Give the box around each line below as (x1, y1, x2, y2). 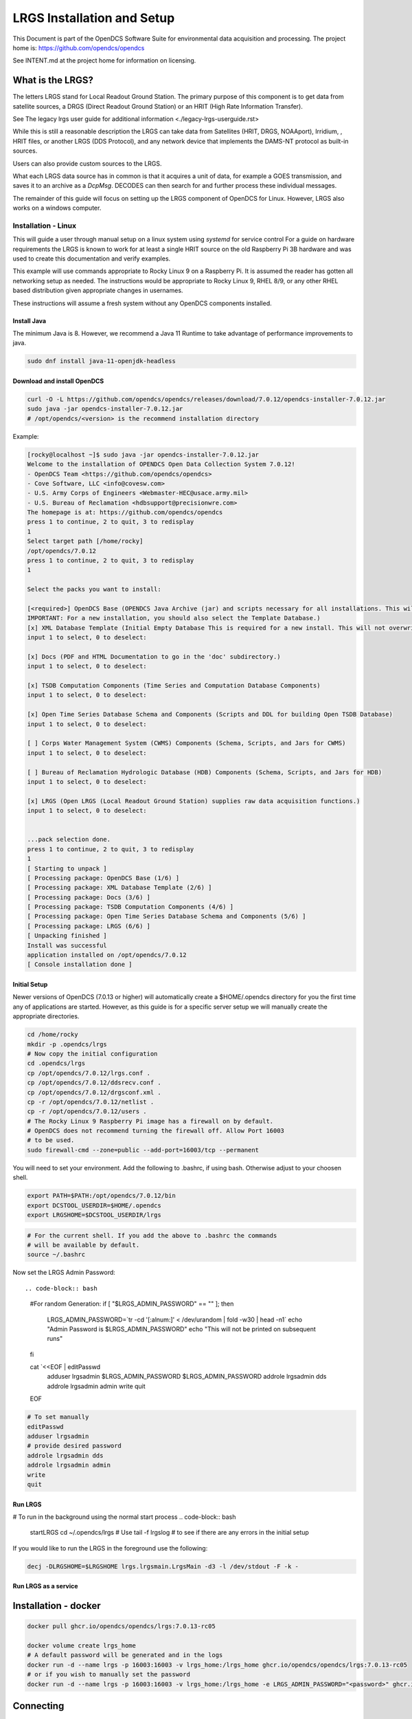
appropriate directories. (12, 1012, 80, 1020)
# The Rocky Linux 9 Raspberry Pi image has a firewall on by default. (27, 1117, 274, 1125)
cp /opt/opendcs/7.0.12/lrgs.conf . (27, 1069, 151, 1077)
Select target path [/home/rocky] (27, 537, 144, 545)
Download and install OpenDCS (12, 377, 104, 385)
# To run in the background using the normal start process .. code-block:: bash (12, 1513, 236, 1521)
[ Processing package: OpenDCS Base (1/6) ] (27, 874, 180, 882)
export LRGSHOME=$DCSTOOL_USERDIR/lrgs (27, 1211, 161, 1218)
